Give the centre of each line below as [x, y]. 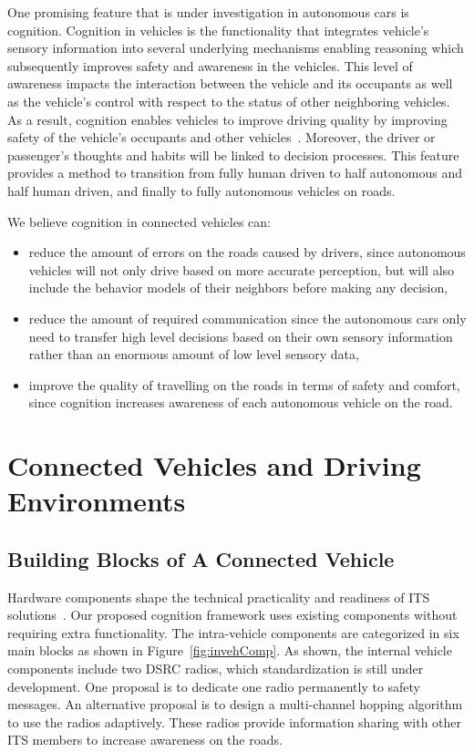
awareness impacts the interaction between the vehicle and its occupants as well [230, 83]
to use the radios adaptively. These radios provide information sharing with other [235, 721]
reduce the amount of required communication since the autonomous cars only [247, 318]
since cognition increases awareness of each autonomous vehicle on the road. [241, 402]
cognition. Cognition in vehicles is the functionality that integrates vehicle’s [218, 30]
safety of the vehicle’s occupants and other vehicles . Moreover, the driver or [222, 137]
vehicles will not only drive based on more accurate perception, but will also [242, 269]
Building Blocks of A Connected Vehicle [201, 558]
